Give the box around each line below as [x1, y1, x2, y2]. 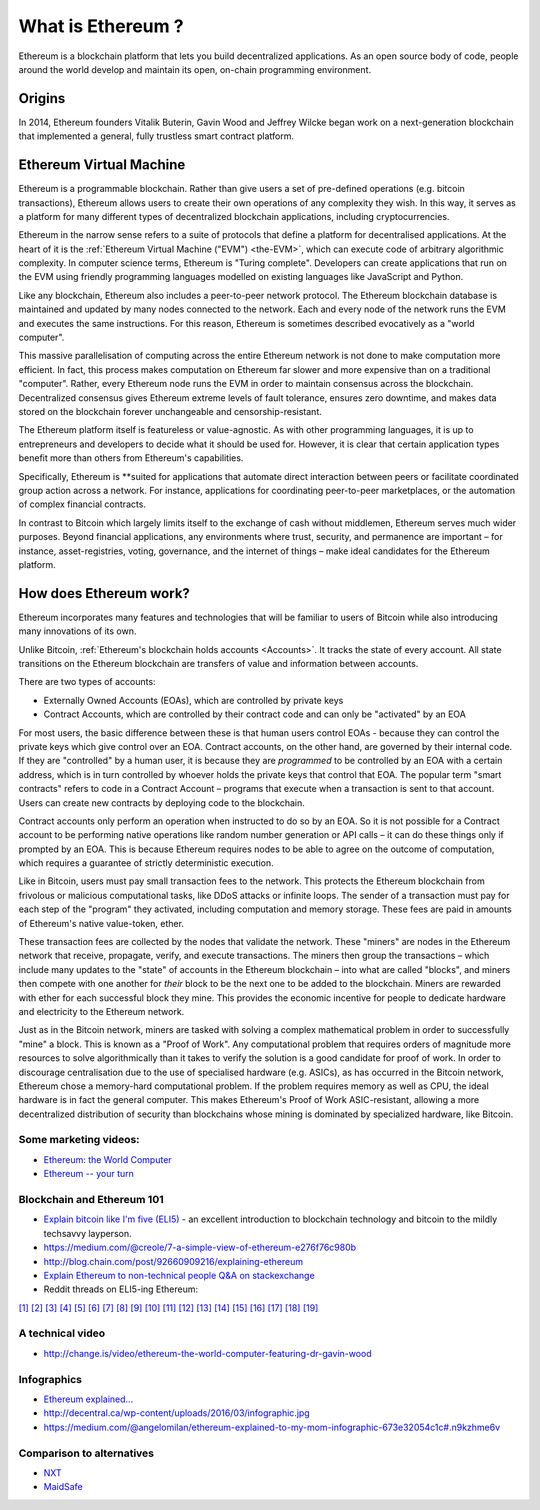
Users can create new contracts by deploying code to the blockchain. [18, 796, 305, 809]
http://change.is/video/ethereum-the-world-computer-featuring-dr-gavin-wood [43, 1347, 372, 1359]
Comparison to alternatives [18, 1446, 155, 1460]
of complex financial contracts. [18, 498, 147, 510]
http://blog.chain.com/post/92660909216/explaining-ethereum [43, 1255, 304, 1267]
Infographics [18, 1372, 82, 1386]
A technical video [18, 1326, 106, 1340]
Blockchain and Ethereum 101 [18, 1193, 164, 1206]
